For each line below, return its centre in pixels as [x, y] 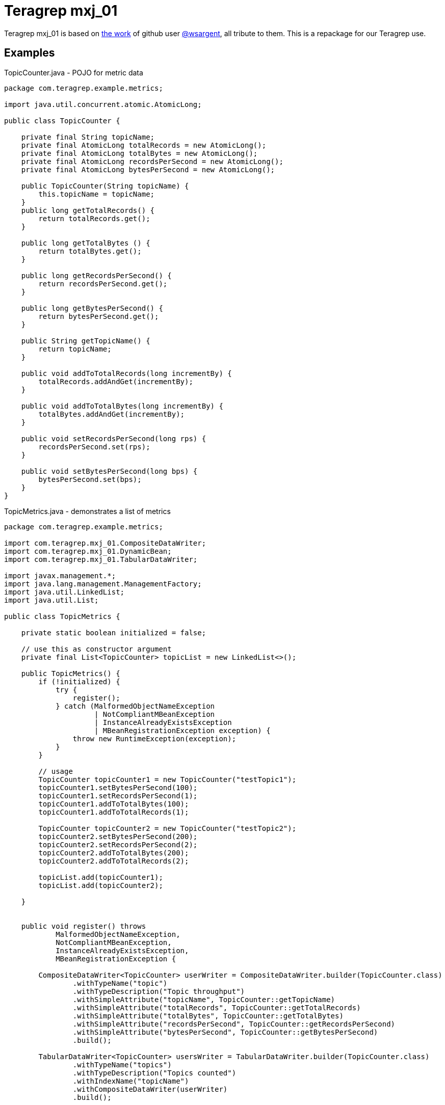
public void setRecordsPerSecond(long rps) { [114, 438]
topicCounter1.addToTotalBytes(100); [114, 804]
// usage [56, 771]
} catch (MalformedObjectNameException [135, 706]
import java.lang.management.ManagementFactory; [103, 584]
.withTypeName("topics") [122, 1064]
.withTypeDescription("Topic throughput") [159, 991]
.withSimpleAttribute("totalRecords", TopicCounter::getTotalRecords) [217, 1007]
